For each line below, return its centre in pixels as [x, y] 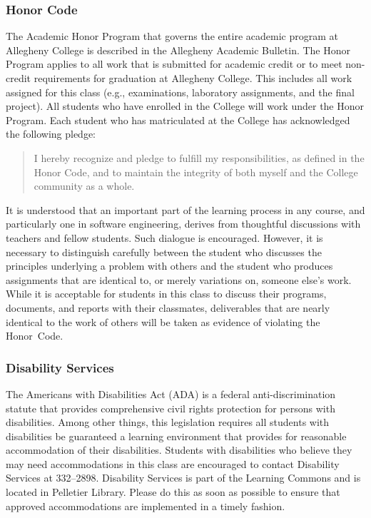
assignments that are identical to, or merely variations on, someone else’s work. [179, 279]
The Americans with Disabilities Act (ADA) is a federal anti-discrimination [171, 393]
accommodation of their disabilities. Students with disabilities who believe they [179, 450]
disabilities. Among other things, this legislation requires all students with [168, 422]
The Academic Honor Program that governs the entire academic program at [172, 36]
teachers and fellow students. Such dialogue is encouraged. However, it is [164, 237]
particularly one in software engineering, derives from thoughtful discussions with [183, 224]
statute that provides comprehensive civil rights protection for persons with [171, 408]
